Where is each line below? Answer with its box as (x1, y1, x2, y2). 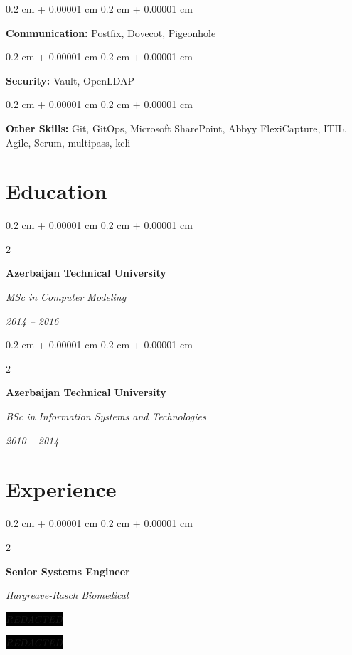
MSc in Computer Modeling (6, 289, 127, 304)
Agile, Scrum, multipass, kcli (6, 134, 131, 149)
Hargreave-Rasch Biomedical (6, 587, 129, 602)
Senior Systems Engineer (6, 563, 130, 578)
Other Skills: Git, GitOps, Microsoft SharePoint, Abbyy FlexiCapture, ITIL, (6, 120, 347, 135)
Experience (6, 474, 117, 504)
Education (6, 176, 107, 206)
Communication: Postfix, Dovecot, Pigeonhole (6, 25, 216, 40)
